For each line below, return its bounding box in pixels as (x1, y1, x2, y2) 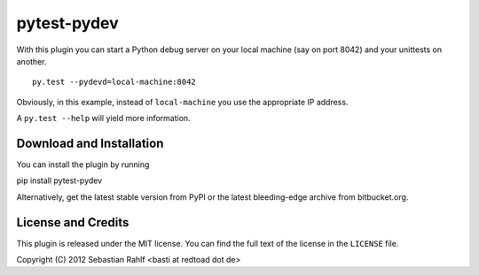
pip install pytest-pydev (16, 175, 103, 186)
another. (16, 56, 47, 66)
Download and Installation (16, 135, 164, 150)
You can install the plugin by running (16, 159, 150, 170)
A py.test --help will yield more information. (16, 113, 191, 124)
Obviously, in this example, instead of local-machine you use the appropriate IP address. (16, 96, 349, 107)
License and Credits (16, 215, 130, 230)
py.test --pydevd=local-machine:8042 (32, 77, 197, 88)
